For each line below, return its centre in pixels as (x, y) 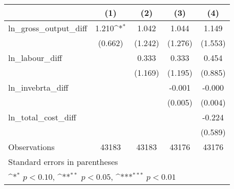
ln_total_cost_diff (42, 117)
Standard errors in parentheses (63, 162)
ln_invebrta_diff (38, 87)
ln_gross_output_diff (48, 28)
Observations (31, 147)
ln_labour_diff (35, 58)
